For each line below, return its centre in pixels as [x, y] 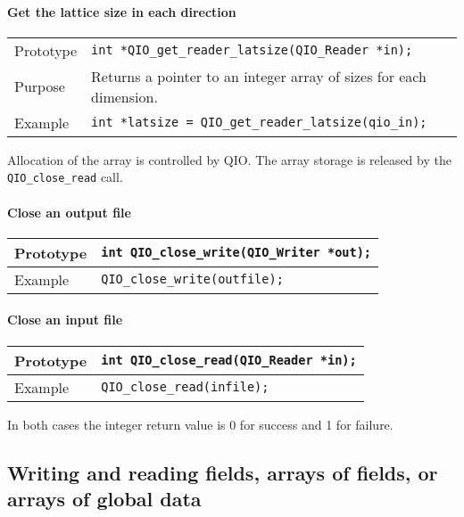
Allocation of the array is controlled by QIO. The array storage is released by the [229, 159]
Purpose [40, 86]
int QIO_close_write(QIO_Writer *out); [236, 253]
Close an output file [69, 212]
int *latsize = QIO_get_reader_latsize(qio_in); [259, 123]
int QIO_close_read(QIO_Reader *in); [229, 361]
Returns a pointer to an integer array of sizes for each [259, 76]
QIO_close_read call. [65, 177]
